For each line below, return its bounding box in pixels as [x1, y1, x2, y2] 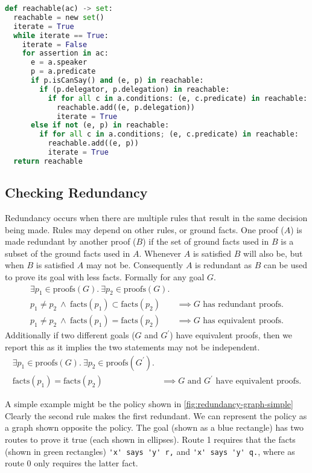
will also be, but [243, 246, 303, 259]
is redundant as [195, 259, 252, 271]
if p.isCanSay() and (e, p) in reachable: [30, 76, 204, 85]
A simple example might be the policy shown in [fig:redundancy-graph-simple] [5, 397, 293, 410]
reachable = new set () [13, 13, 104, 22]
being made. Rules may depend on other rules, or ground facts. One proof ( [5, 223, 284, 236]
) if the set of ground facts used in [142, 235, 269, 248]
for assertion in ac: [22, 49, 109, 58]
